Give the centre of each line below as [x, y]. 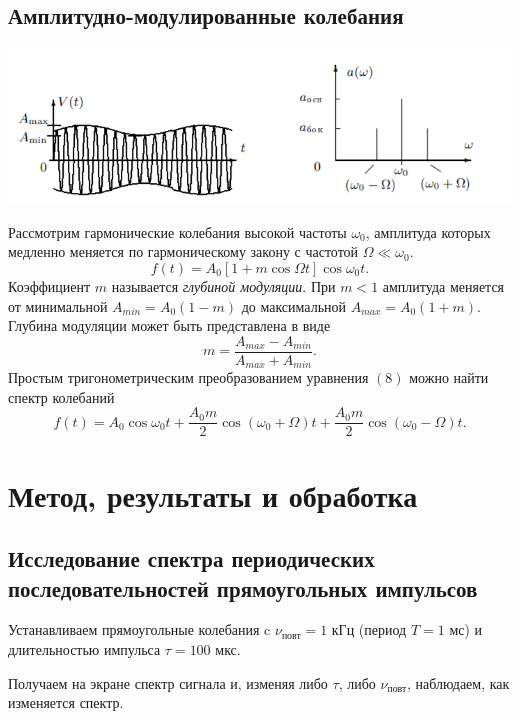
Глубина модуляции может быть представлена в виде [169, 325]
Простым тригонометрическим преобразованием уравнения [188, 377]
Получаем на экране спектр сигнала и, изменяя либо [168, 682]
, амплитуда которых [428, 231]
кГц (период [369, 629]
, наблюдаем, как [458, 682]
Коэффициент [49, 285]
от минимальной [58, 305]
